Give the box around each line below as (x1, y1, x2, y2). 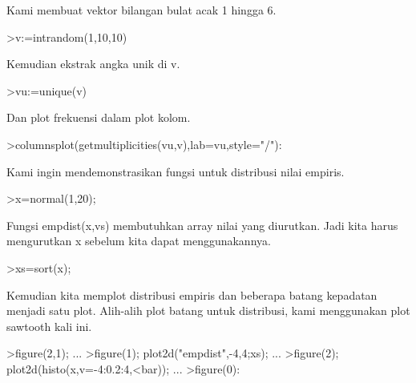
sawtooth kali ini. (6, 317, 92, 334)
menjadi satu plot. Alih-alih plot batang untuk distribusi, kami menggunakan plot (6, 302, 410, 319)
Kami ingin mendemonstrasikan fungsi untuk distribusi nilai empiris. (6, 163, 345, 179)
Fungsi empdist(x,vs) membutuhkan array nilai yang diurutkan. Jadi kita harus (6, 216, 398, 233)
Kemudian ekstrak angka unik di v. (6, 55, 180, 72)
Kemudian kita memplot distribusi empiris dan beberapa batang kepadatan (6, 286, 378, 303)
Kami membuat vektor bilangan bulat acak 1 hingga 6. (6, 2, 277, 18)
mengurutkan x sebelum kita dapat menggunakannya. (6, 232, 271, 249)
